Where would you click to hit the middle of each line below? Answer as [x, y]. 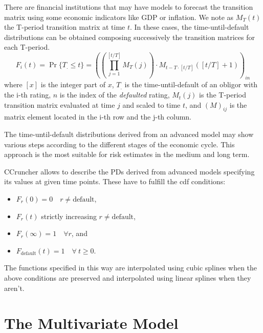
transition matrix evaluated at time [60, 104]
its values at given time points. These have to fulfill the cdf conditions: [115, 181]
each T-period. [27, 47]
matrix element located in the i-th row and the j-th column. [98, 117]
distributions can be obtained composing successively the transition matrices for [129, 37]
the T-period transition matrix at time [65, 27]
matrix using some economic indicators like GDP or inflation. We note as [119, 17]
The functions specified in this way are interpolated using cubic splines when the [131, 268]
